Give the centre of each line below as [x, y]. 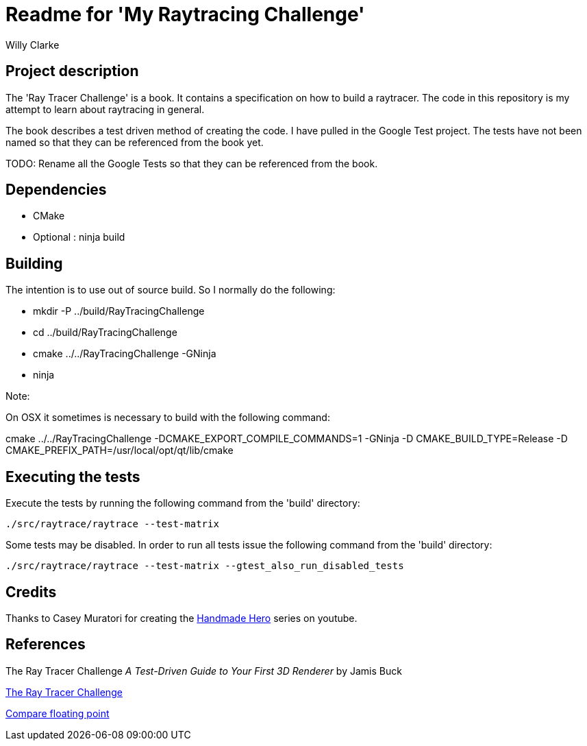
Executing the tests [73, 477]
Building [34, 263]
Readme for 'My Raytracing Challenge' [185, 14]
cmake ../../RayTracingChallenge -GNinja [125, 354]
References [46, 645]
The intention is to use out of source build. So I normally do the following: [171, 290]
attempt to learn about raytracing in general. [105, 109]
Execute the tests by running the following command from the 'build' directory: [183, 503]
